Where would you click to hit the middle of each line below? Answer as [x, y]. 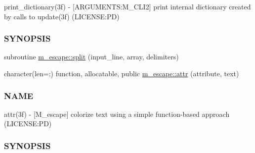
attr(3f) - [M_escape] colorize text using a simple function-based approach [117, 114]
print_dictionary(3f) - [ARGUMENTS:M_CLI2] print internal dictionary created [127, 6]
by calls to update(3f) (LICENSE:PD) [62, 16]
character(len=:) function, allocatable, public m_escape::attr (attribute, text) [122, 73]
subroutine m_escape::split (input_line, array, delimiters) [91, 57]
